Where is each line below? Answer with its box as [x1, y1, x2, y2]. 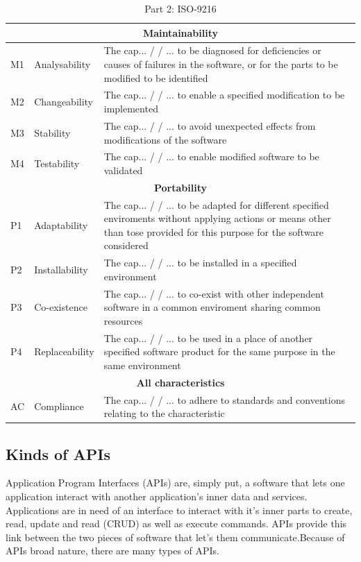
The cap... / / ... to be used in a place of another [103, 330, 313, 345]
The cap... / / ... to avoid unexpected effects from [103, 118, 316, 133]
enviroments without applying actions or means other [103, 211, 331, 225]
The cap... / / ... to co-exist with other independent [103, 286, 324, 300]
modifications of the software [103, 132, 227, 146]
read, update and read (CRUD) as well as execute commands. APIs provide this [6, 516, 347, 531]
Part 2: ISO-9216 [144, 1, 217, 15]
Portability [154, 180, 207, 194]
